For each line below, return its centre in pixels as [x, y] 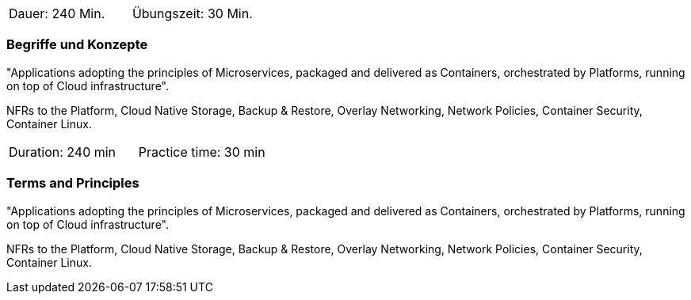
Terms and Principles [73, 183]
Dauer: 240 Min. [57, 13]
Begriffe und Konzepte [77, 45]
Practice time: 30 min [202, 152]
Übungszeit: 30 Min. [192, 13]
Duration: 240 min [63, 152]
